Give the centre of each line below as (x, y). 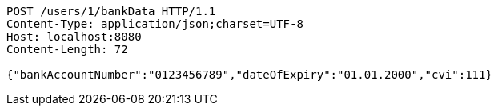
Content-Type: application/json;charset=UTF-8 (155, 24)
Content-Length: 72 (67, 49)
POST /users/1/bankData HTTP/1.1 (111, 11)
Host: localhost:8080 (74, 37)
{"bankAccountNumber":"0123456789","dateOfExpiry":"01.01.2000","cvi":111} (249, 75)
